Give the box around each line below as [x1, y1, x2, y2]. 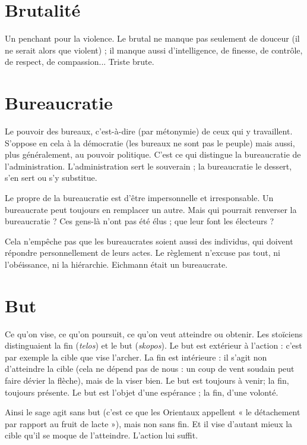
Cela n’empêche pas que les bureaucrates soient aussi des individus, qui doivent [5, 234, 293, 247]
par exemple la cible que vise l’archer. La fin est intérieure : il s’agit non [5, 350, 267, 363]
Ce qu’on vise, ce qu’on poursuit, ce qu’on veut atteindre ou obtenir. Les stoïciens [5, 327, 303, 340]
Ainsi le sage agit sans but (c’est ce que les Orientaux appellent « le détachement [5, 406, 300, 418]
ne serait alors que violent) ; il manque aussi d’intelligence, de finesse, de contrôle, [5, 43, 303, 56]
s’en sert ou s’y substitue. [5, 171, 97, 184]
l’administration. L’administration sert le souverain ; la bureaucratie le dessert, [5, 159, 292, 172]
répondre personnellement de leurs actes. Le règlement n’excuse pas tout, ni [5, 246, 280, 259]
